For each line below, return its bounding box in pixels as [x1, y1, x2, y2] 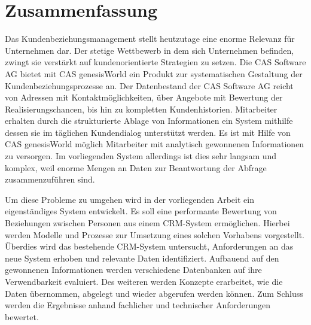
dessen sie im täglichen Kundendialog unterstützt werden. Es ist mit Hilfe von [5, 126, 291, 138]
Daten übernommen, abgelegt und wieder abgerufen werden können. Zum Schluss [5, 287, 303, 299]
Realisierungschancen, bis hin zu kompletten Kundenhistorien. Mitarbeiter [5, 102, 278, 115]
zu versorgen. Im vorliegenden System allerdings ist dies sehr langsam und [5, 150, 277, 162]
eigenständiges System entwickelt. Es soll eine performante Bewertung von [5, 205, 277, 217]
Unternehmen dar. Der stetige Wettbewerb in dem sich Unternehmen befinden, [5, 44, 294, 56]
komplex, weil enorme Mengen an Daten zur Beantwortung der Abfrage [5, 161, 267, 174]
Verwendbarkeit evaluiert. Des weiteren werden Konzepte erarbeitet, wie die [5, 275, 283, 287]
